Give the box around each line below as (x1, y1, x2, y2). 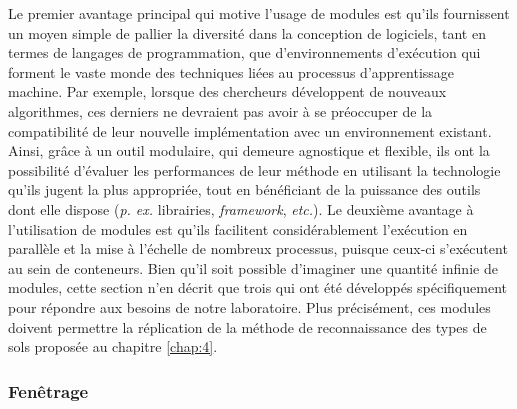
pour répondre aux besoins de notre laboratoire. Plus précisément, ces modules (8, 296, 491, 317)
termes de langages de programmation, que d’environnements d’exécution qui (8, 42, 481, 63)
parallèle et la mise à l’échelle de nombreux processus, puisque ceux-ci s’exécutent (8, 238, 508, 259)
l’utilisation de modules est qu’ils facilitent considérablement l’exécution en (8, 218, 468, 239)
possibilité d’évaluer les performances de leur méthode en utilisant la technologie (8, 159, 501, 180)
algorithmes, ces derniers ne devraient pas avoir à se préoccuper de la (8, 100, 433, 121)
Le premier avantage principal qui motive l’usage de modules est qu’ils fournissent (8, 3, 510, 23)
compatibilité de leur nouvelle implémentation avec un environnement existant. (8, 120, 492, 141)
